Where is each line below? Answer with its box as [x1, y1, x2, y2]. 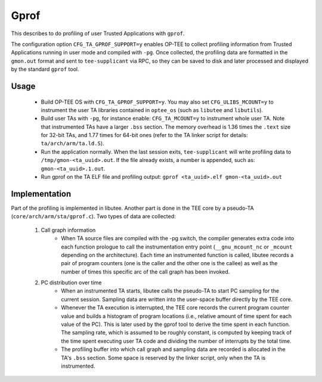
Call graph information [41, 226, 96, 234]
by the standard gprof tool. [11, 66, 79, 73]
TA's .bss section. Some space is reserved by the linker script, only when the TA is [61, 354, 266, 361]
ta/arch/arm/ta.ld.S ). [41, 140, 104, 147]
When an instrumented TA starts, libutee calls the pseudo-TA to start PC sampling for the [61, 287, 280, 294]
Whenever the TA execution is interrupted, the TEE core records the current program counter [61, 304, 289, 311]
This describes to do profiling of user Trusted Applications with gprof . [11, 30, 185, 37]
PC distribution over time [41, 279, 102, 286]
